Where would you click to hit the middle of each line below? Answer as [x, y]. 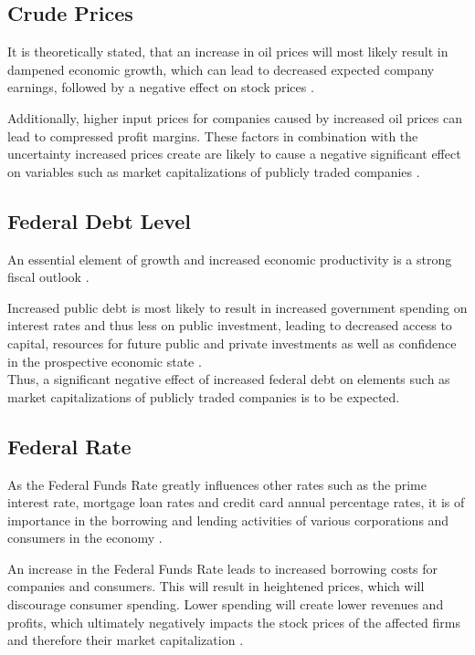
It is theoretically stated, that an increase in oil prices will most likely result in [228, 52]
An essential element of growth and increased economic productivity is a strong [230, 259]
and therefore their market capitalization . [126, 640]
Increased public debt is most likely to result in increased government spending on [237, 307]
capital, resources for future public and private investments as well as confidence [232, 343]
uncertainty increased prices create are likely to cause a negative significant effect [234, 154]
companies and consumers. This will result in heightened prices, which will [216, 586]
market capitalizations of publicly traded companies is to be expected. [204, 396]
